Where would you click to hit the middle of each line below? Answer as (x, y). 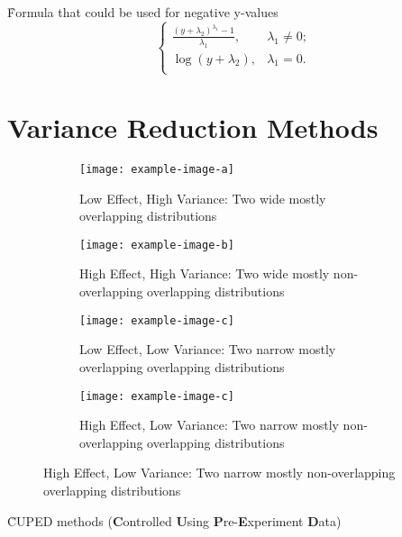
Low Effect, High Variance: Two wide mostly (203, 198)
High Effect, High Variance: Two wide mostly (205, 273)
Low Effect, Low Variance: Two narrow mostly (208, 349)
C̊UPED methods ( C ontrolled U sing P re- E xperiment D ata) (174, 520)
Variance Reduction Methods (193, 127)
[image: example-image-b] (157, 245)
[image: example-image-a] (157, 169)
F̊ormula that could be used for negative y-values (143, 12)
